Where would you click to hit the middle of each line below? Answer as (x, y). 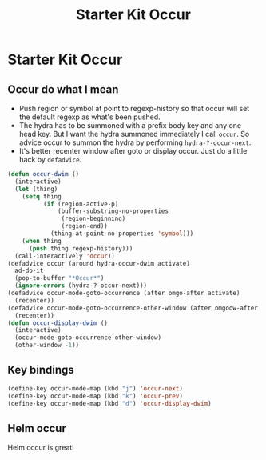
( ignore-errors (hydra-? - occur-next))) (81, 286)
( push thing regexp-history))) (81, 248)
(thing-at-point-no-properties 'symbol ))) (122, 234)
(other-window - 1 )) (47, 346)
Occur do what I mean (63, 89)
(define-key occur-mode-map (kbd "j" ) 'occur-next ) (95, 388)
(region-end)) (85, 226)
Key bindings (41, 370)
